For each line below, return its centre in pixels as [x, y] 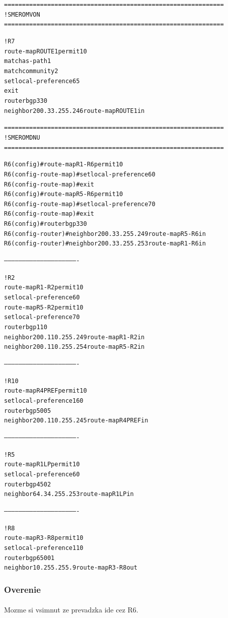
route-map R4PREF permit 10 [46, 391]
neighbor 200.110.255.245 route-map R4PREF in [76, 421]
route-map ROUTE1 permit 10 [46, 51]
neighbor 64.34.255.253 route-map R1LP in [69, 494]
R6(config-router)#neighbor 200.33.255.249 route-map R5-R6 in [105, 234]
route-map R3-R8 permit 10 [44, 538]
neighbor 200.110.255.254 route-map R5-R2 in [74, 347]
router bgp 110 [26, 327]
